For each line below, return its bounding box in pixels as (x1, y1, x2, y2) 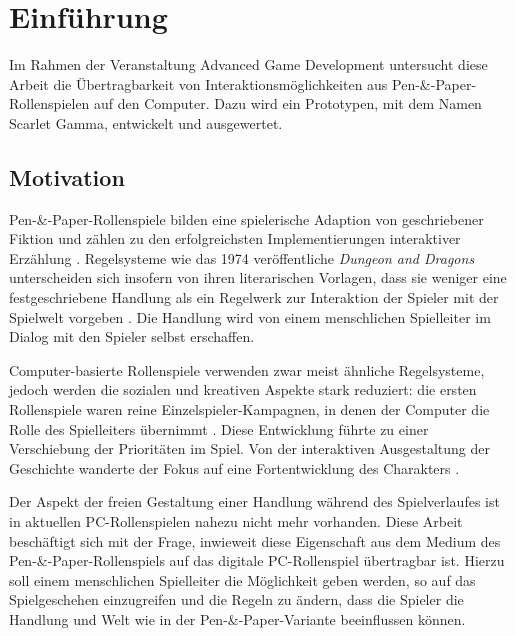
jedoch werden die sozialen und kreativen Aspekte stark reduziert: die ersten (9, 379, 477, 400)
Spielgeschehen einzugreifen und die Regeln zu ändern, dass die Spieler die (9, 589, 464, 610)
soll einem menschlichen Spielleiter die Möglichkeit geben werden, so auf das (9, 569, 476, 590)
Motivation (9, 161, 125, 192)
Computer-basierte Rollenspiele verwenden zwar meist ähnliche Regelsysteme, (9, 359, 485, 380)
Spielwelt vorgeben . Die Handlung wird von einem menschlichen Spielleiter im (9, 306, 491, 327)
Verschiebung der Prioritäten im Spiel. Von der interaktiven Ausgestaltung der (9, 438, 491, 459)
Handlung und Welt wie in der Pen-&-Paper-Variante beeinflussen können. (9, 608, 466, 629)
